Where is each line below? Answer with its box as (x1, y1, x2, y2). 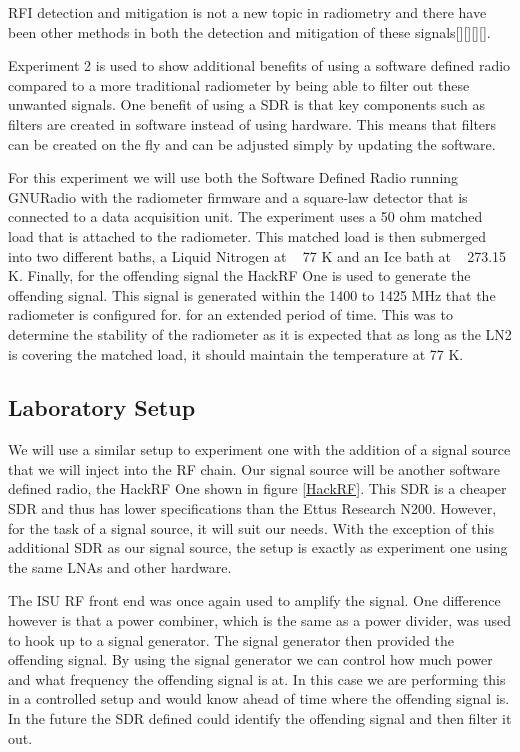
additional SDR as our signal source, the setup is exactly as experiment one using (8, 537, 508, 558)
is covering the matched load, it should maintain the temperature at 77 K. (8, 343, 464, 364)
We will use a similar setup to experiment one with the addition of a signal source (8, 439, 511, 460)
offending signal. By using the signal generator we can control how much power (8, 649, 493, 670)
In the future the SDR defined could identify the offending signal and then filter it (8, 708, 512, 729)
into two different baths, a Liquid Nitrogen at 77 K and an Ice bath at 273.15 (8, 245, 507, 266)
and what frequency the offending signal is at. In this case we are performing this (8, 668, 506, 689)
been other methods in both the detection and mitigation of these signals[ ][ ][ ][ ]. (8, 21, 491, 42)
